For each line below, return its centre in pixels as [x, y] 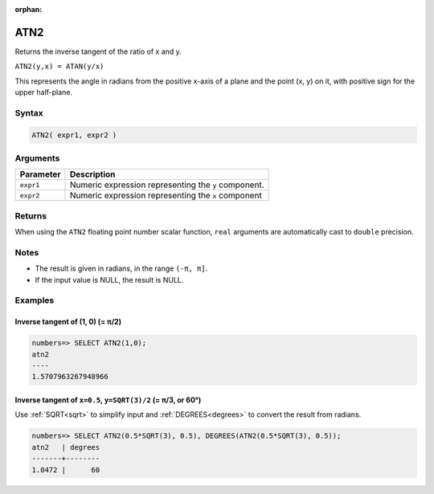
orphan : [29, 9]
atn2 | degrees [66, 447]
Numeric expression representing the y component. [167, 185]
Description [92, 174]
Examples [35, 300]
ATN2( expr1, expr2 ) [74, 135]
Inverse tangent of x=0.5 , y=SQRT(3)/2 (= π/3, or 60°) [108, 400]
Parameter [40, 174]
